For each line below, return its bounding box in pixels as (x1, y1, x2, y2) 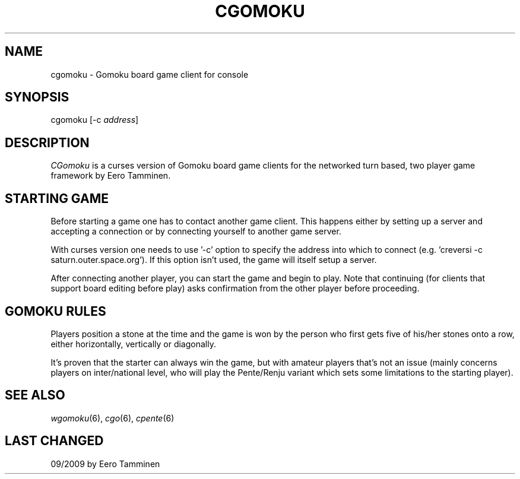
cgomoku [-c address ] (50, 115, 139, 125)
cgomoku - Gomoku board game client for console (50, 69, 249, 80)
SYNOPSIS (5, 90, 69, 105)
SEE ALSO (5, 388, 65, 403)
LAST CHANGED (5, 433, 104, 449)
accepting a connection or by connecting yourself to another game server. (50, 226, 341, 237)
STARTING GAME (5, 191, 109, 206)
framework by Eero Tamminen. (50, 170, 171, 181)
